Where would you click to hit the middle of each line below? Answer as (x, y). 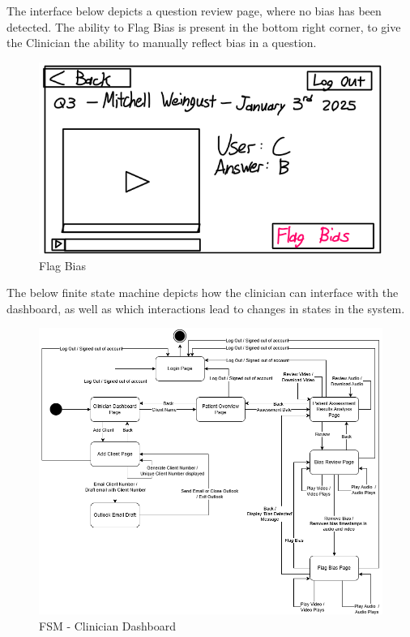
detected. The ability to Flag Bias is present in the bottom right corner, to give (204, 26)
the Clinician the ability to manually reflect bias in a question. (162, 43)
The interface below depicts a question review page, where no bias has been (194, 11)
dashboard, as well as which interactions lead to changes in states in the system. (206, 308)
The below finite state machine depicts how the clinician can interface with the (203, 293)
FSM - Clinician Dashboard (107, 625)
